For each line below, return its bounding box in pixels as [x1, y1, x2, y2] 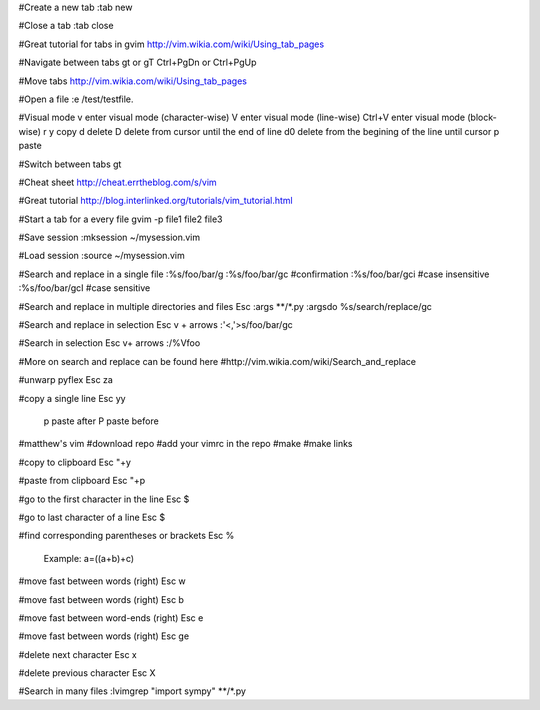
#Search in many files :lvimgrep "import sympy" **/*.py [18, 685, 247, 697]
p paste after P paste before [43, 415, 159, 427]
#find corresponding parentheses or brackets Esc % [18, 530, 235, 542]
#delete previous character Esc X [18, 667, 156, 679]
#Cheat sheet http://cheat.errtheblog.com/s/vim [18, 176, 217, 188]
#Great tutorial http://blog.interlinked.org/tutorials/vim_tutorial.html [18, 195, 294, 207]
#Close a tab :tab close [18, 20, 114, 32]
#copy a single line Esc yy [18, 392, 126, 404]
